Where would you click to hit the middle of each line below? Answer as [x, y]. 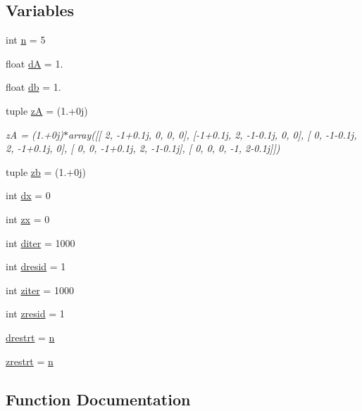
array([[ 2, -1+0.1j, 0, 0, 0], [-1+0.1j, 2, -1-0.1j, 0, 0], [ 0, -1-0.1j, [212, 134]
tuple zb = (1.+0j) [46, 171]
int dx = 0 [28, 195]
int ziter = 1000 [40, 290]
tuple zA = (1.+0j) [47, 110]
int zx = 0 [28, 219]
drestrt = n [30, 337]
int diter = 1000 [40, 242]
